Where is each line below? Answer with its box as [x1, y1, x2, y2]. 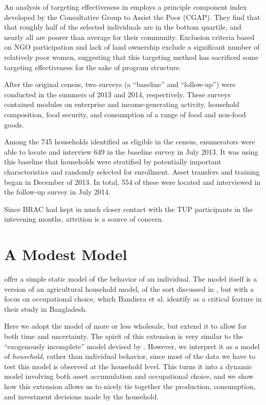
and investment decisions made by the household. [4, 391, 159, 401]
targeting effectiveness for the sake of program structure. [4, 61, 182, 72]
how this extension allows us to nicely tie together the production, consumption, [4, 380, 256, 391]
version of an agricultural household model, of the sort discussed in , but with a [4, 283, 254, 294]
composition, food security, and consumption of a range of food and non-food [4, 109, 246, 119]
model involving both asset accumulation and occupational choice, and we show [4, 371, 254, 381]
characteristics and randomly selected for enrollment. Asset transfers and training [4, 166, 260, 177]
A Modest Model [4, 244, 127, 265]
